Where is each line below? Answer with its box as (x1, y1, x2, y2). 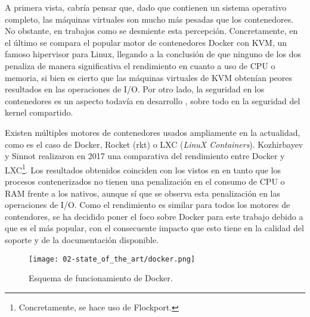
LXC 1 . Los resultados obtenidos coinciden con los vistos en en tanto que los (5, 161, 281, 176)
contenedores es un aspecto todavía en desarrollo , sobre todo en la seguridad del (5, 94, 300, 107)
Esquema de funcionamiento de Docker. (29, 272, 173, 284)
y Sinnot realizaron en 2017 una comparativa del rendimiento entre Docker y (5, 150, 285, 162)
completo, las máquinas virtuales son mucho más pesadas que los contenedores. (5, 13, 294, 25)
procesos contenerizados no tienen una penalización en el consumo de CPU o (5, 175, 285, 187)
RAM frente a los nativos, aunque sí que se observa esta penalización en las (5, 187, 280, 199)
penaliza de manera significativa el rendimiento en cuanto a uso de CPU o (5, 59, 275, 72)
